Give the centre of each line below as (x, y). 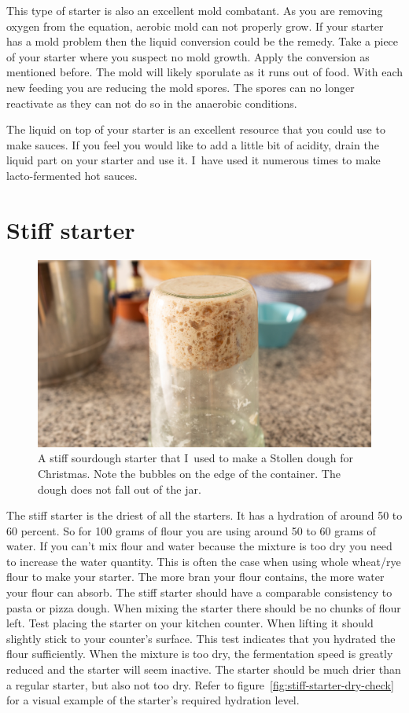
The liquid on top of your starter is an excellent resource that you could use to (196, 129)
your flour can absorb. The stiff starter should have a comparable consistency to (199, 592)
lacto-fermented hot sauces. (72, 175)
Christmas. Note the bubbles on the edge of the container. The (189, 473)
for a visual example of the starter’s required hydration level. (153, 700)
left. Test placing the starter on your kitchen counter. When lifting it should (190, 623)
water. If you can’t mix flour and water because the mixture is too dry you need (199, 546)
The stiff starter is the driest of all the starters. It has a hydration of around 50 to (204, 515)
